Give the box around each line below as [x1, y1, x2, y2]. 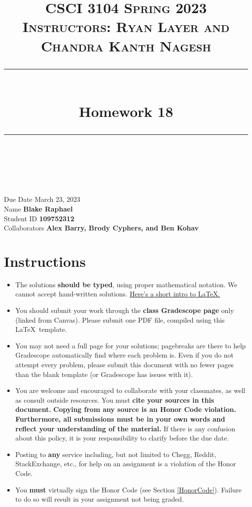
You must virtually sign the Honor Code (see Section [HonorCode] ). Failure [15, 484, 242, 494]
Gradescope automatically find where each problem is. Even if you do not [15, 350, 234, 360]
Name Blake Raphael [4, 203, 73, 213]
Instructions [4, 251, 86, 271]
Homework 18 [79, 101, 173, 121]
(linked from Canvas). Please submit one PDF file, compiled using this [15, 314, 225, 325]
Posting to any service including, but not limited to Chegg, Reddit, [15, 449, 217, 459]
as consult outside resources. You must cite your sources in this [15, 394, 214, 405]
